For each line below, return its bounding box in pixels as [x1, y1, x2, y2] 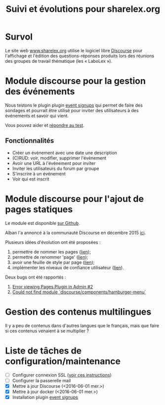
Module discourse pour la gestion [5, 76, 146, 87]
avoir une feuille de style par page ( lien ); [12, 259, 95, 265]
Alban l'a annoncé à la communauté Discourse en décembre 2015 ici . [5, 230, 146, 236]
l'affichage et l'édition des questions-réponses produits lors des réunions [5, 53, 155, 59]
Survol [5, 31, 33, 42]
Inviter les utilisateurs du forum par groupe [12, 165, 99, 171]
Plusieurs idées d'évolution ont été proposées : [5, 239, 101, 245]
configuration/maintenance [5, 356, 121, 366]
